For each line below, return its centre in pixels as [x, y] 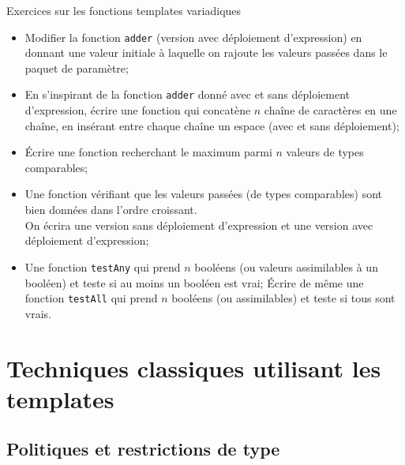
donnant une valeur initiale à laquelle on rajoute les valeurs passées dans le [206, 52]
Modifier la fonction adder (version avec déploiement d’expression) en [193, 37]
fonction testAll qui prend [91, 298]
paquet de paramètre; [77, 67]
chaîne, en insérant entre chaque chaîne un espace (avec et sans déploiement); [212, 125]
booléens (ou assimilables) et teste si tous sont [283, 298]
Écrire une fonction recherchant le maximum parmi [148, 152]
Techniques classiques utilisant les [194, 367]
